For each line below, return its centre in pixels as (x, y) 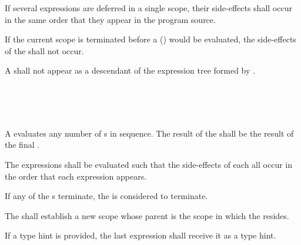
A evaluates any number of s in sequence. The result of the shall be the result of (149, 133)
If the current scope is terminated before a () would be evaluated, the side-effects (150, 39)
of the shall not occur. (44, 50)
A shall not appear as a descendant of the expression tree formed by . (130, 70)
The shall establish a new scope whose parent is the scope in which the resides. (147, 215)
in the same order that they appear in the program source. (110, 19)
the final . (22, 145)
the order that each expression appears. (76, 176)
